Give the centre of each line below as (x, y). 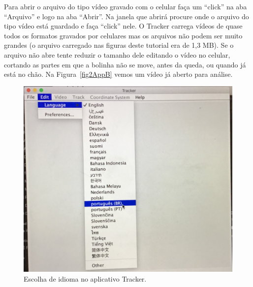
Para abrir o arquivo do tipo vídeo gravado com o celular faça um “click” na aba (126, 6)
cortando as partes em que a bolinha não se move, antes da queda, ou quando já (125, 64)
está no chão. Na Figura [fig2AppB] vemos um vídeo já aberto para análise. (118, 74)
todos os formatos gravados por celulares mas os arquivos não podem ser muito (123, 35)
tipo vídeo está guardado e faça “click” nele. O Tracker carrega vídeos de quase (123, 26)
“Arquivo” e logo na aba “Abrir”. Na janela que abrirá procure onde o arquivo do (126, 16)
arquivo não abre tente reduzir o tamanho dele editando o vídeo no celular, (117, 54)
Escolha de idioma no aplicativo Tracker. (85, 278)
